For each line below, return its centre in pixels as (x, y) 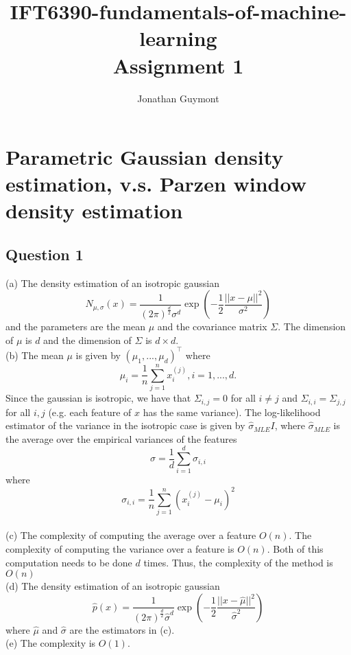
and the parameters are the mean (75, 326)
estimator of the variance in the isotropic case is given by (125, 425)
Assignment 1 (178, 65)
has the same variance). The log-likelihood (232, 412)
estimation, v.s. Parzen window (156, 184)
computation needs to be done (69, 562)
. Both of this (295, 549)
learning (178, 38)
